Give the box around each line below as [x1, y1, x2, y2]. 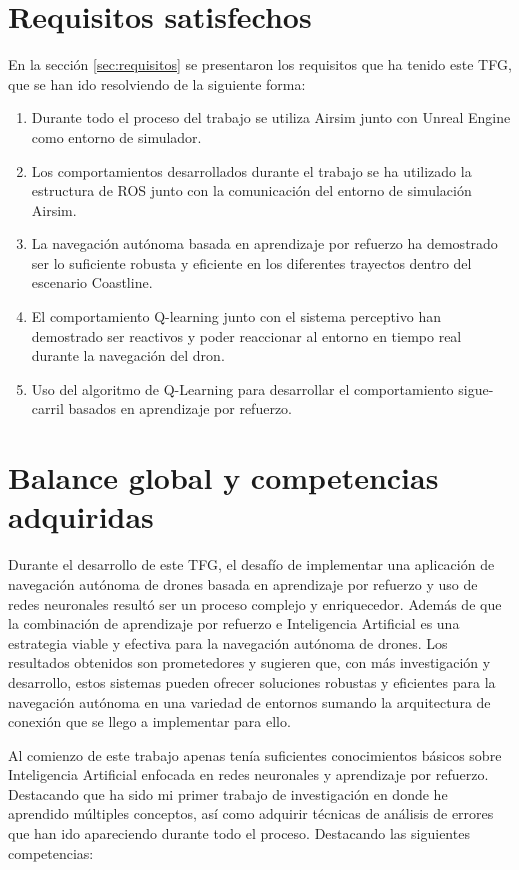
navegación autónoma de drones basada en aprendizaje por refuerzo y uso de [8, 573, 478, 594]
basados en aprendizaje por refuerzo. [68, 398, 292, 419]
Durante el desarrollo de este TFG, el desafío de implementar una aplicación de [8, 554, 495, 575]
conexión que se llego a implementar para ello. [8, 711, 291, 732]
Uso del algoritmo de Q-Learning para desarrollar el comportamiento [31, 378, 454, 399]
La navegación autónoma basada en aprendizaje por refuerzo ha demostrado [31, 233, 498, 254]
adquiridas [8, 496, 154, 537]
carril [31, 398, 64, 419]
